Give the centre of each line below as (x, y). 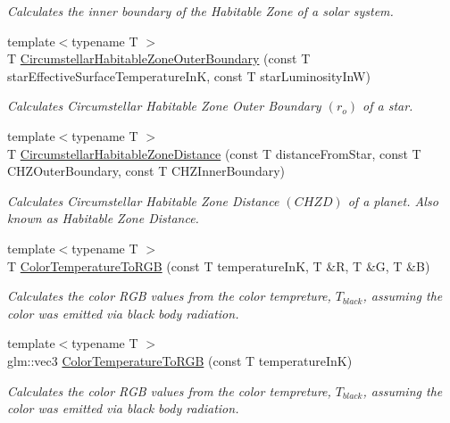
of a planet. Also (393, 200)
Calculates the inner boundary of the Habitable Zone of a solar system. (200, 11)
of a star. (388, 106)
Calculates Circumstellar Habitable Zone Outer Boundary (164, 106)
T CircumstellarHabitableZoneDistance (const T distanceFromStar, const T (214, 153)
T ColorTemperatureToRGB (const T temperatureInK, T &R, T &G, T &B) (219, 265)
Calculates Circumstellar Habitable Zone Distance (143, 200)
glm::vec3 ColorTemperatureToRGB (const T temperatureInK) (180, 360)
